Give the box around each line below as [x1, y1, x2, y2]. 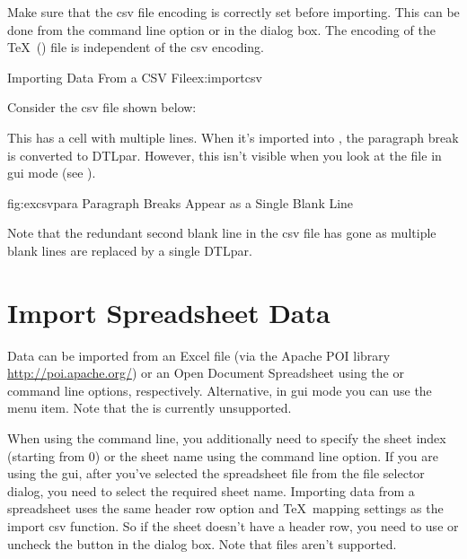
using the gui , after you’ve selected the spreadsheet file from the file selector [7, 464, 425, 483]
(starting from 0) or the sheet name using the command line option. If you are [7, 446, 438, 465]
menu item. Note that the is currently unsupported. [7, 398, 292, 417]
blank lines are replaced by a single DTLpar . [7, 240, 252, 259]
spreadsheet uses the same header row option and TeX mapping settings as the [7, 499, 444, 518]
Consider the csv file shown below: [7, 98, 197, 117]
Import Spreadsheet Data [7, 293, 330, 330]
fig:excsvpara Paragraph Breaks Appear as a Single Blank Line [7, 193, 354, 212]
